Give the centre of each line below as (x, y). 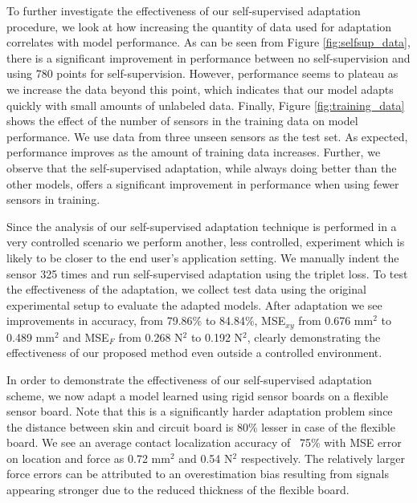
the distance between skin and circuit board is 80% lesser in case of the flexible (201, 426)
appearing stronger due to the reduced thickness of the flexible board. (178, 490)
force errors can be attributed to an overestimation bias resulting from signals (198, 474)
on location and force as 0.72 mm (88, 458)
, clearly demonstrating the (314, 337)
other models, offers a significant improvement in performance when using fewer (203, 183)
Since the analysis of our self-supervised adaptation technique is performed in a (202, 226)
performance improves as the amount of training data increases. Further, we (194, 152)
